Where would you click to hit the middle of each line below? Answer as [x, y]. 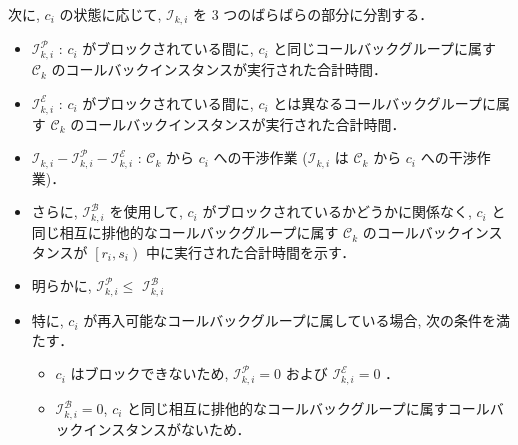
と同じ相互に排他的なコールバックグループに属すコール [308, 408]
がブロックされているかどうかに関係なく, [337, 211]
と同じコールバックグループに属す [384, 48]
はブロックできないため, [149, 373]
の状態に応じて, [110, 14]
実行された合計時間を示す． [264, 251]
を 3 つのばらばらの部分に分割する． [313, 14]
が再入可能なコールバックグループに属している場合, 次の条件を [289, 320]
